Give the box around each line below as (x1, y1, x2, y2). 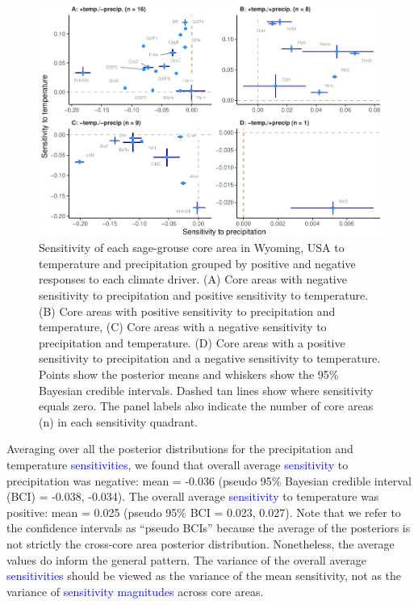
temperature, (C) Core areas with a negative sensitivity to (39, 318, 327, 335)
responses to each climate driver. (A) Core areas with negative (39, 271, 347, 288)
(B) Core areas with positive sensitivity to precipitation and (39, 302, 336, 319)
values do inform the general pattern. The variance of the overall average (6, 551, 366, 568)
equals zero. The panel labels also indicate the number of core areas (39, 397, 374, 414)
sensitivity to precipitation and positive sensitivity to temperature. (39, 287, 369, 304)
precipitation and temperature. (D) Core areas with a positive (39, 334, 345, 351)
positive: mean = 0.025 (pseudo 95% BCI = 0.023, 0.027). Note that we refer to (6, 503, 401, 520)
